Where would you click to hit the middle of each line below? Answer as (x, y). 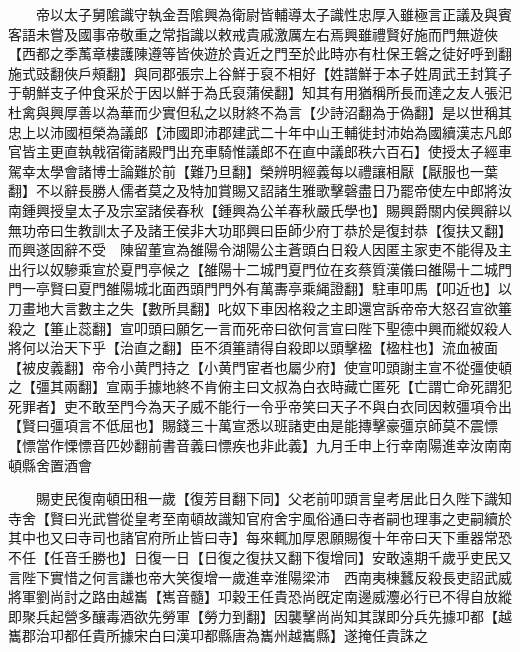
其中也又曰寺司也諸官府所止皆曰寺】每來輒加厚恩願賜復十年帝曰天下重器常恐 (260, 537)
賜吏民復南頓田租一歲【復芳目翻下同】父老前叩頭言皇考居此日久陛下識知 (273, 498)
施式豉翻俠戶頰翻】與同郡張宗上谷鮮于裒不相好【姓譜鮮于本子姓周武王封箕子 (260, 72)
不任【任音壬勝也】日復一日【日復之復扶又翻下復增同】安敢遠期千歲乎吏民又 (260, 557)
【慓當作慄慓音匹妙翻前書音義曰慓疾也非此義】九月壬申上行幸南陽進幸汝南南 (260, 445)
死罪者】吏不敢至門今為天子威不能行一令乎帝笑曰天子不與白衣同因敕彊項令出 (260, 405)
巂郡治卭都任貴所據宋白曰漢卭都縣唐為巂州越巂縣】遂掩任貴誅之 (218, 635)
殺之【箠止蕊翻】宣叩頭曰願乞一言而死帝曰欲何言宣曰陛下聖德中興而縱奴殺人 (260, 327)
